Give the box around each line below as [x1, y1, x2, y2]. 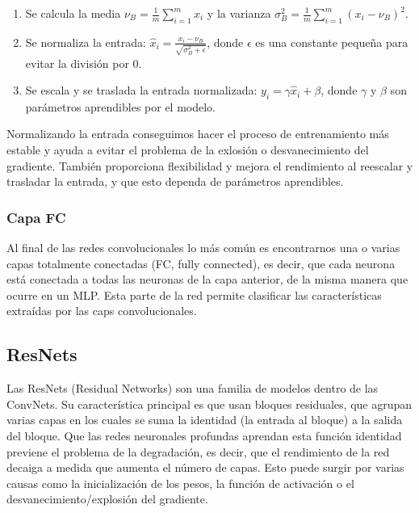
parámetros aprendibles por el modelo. [25, 98, 216, 115]
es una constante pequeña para [255, 33, 409, 50]
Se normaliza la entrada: [25, 33, 146, 50]
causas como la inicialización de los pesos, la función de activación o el [6, 474, 354, 491]
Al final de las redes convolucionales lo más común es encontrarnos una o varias [6, 239, 400, 256]
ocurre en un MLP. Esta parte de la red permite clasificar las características [6, 286, 382, 303]
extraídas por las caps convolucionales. [6, 302, 197, 319]
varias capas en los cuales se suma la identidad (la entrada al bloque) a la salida [6, 411, 403, 428]
